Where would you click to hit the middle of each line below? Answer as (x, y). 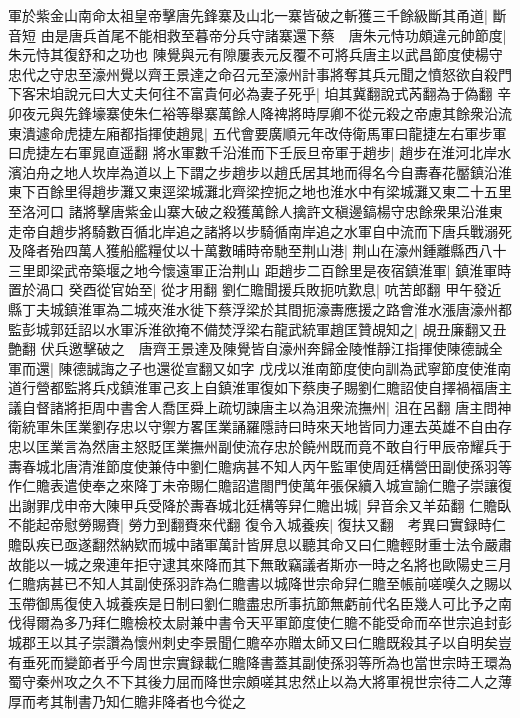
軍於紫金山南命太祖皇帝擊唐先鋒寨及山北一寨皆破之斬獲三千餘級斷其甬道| (248, 15)
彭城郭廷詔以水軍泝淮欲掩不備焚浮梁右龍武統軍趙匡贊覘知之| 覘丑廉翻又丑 (264, 328)
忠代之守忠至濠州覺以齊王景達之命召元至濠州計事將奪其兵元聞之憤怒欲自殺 (253, 73)
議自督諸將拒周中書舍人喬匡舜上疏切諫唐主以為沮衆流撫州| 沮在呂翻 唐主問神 (260, 406)
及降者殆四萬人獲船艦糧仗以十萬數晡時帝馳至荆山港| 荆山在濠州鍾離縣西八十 (257, 250)
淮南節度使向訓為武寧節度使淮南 (406, 367)
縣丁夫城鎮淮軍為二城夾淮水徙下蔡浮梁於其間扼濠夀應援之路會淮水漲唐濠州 (253, 308)
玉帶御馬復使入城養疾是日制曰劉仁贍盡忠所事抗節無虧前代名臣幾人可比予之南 (260, 602)
